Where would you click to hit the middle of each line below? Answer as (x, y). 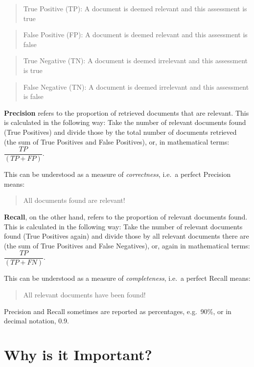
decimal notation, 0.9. (37, 321)
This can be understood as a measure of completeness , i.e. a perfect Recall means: (127, 278)
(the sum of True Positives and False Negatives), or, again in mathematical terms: (127, 245)
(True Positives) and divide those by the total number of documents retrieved (120, 132)
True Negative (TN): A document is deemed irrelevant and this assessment (136, 61)
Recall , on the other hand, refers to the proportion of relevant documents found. (126, 216)
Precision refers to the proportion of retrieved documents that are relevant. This (127, 112)
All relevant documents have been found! (84, 294)
